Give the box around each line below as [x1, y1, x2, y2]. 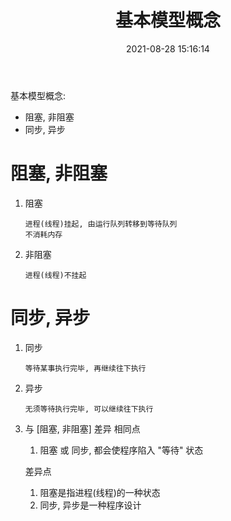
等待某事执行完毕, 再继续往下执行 [24, 363, 147, 373]
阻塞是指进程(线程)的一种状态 [39, 486, 161, 498]
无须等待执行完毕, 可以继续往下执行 [24, 404, 154, 414]
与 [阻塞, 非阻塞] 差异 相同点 [24, 422, 141, 435]
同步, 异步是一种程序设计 [39, 499, 142, 511]
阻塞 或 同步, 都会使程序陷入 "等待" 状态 [39, 444, 204, 456]
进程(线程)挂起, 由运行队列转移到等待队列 [24, 219, 178, 229]
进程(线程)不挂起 [24, 270, 87, 280]
